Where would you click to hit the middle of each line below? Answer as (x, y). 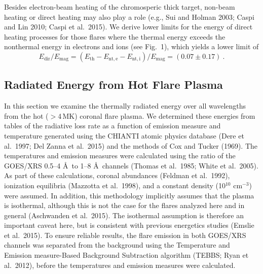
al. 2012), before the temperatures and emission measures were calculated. (120, 265)
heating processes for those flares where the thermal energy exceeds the (115, 36)
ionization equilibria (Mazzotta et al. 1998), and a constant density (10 (115, 185)
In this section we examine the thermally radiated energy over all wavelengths (125, 106)
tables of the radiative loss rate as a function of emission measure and (112, 126)
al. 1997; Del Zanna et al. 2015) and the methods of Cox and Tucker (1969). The (131, 145)
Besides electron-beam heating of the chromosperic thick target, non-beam (120, 7)
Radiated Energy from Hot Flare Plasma (114, 84)
